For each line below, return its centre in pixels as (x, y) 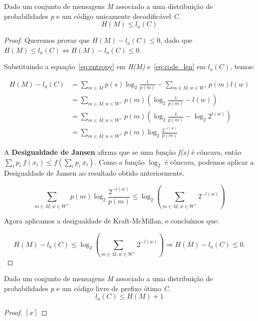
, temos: (242, 66)
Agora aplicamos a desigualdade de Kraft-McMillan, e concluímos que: (112, 221)
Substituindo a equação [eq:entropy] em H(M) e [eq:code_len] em (105, 66)
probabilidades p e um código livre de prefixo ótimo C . (87, 288)
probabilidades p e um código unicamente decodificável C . (92, 16)
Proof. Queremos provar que (47, 40)
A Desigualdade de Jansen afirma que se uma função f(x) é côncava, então (123, 152)
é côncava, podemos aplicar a (209, 161)
